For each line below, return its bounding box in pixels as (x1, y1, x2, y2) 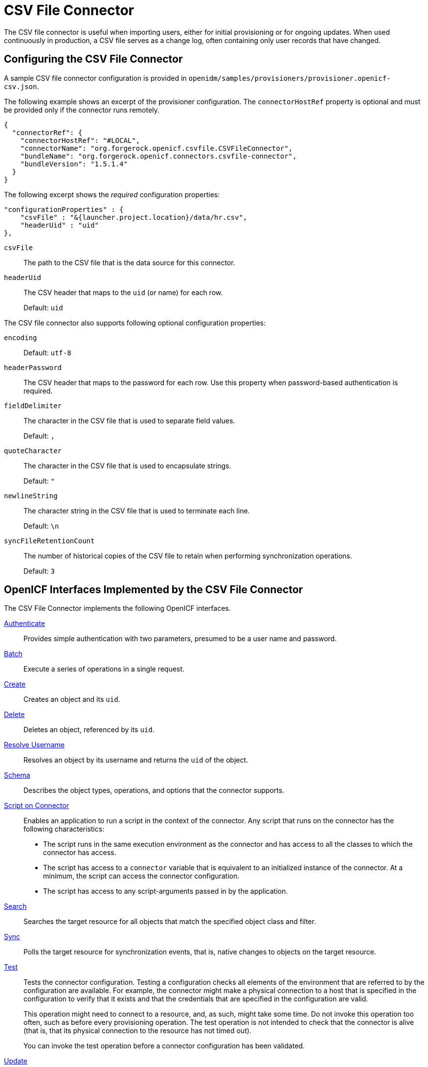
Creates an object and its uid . (23, 695, 120, 704)
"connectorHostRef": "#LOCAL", (20, 136, 140, 144)
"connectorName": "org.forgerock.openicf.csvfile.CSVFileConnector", (20, 144, 293, 152)
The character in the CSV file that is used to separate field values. (23, 416, 235, 425)
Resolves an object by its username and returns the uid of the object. (23, 756, 248, 765)
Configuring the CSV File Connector (4, 53, 183, 66)
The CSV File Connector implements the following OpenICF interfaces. (4, 604, 231, 613)
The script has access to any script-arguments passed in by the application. (43, 887, 288, 896)
